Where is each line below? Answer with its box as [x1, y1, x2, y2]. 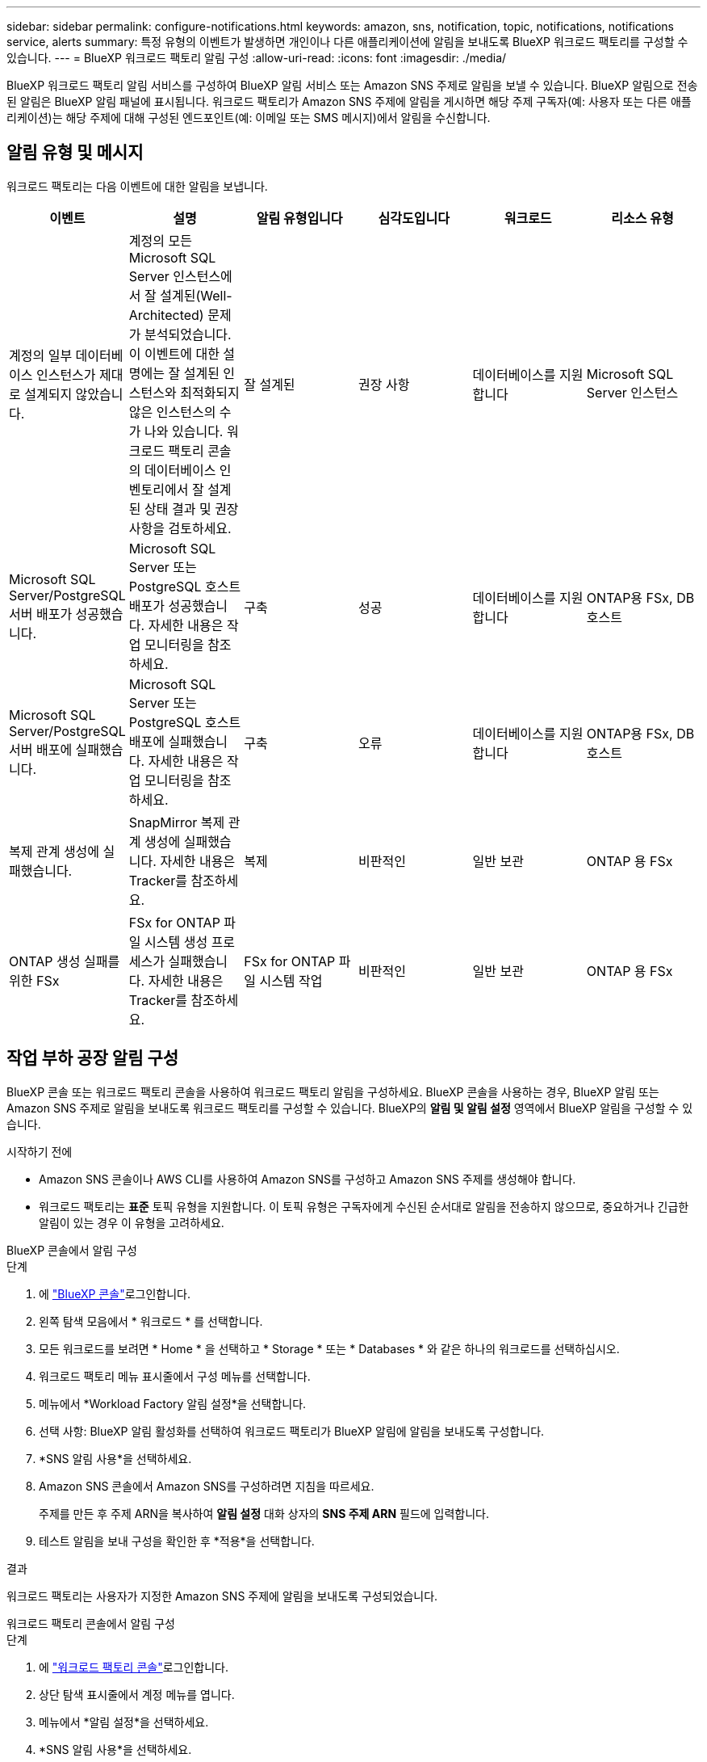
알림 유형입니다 [256, 209, 343, 226]
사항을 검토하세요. [128, 519, 232, 536]
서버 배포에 [9, 741, 73, 758]
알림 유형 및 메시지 [6, 142, 144, 163]
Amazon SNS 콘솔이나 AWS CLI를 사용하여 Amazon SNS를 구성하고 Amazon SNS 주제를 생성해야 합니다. [39, 1171, 576, 1186]
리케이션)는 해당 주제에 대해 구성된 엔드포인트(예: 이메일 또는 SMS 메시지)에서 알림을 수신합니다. [6, 111, 491, 124]
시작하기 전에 [6, 1144, 73, 1159]
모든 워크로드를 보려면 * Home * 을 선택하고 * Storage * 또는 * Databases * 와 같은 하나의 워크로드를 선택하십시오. [39, 1341, 620, 1356]
